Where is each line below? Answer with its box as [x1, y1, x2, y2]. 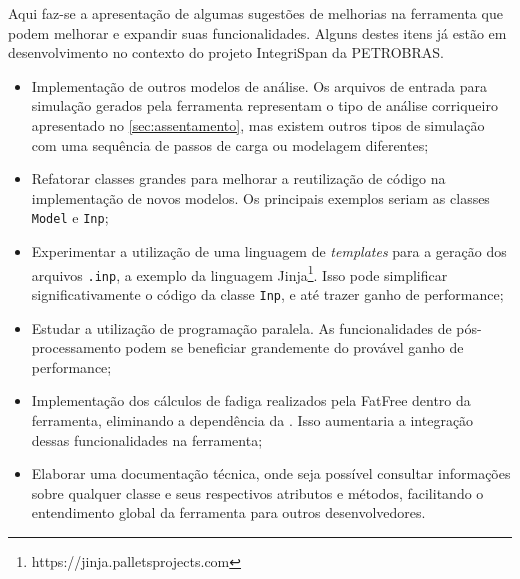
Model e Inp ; [31, 207, 109, 228]
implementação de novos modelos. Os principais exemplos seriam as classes [31, 187, 490, 208]
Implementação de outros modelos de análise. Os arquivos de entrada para [31, 75, 487, 96]
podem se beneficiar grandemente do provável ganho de [125, 337, 464, 358]
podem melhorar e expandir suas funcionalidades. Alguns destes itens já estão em [8, 22, 507, 43]
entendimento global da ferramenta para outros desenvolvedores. [31, 502, 426, 523]
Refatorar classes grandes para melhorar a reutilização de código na [31, 168, 446, 189]
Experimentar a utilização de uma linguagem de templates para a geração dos [31, 241, 507, 261]
